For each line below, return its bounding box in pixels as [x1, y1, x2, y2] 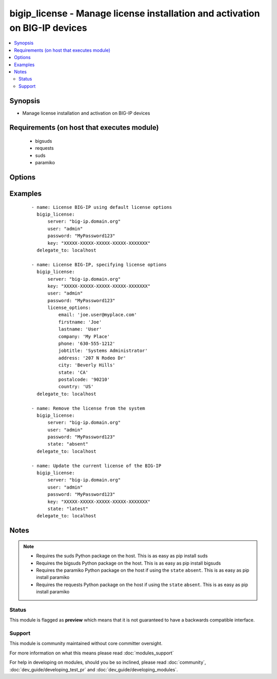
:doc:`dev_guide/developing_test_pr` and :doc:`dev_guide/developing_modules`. [9, 666, 178, 672]
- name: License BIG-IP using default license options [31, 204, 172, 210]
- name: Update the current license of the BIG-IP [31, 462, 162, 469]
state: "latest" [47, 506, 89, 512]
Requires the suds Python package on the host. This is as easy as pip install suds [36, 553, 208, 559]
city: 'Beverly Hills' [58, 362, 115, 368]
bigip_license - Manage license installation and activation [9, 8, 260, 19]
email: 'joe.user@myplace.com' [58, 312, 137, 318]
